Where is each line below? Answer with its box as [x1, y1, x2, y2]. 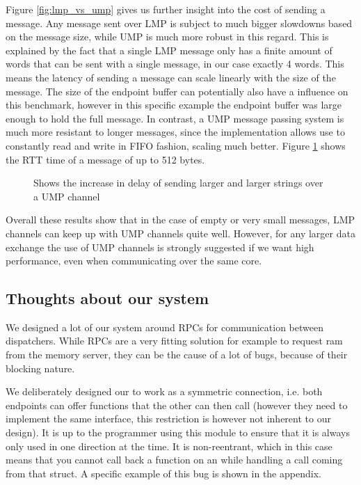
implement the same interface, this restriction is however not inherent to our [6, 411, 331, 426]
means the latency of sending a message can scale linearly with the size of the [6, 70, 336, 84]
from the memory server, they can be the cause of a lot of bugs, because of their [6, 347, 348, 362]
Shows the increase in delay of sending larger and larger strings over [33, 175, 323, 190]
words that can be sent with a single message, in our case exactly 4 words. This [6, 56, 344, 71]
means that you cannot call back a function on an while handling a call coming [6, 452, 343, 467]
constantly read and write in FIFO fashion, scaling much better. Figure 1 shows [6, 138, 346, 152]
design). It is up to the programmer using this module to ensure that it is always [6, 425, 350, 440]
